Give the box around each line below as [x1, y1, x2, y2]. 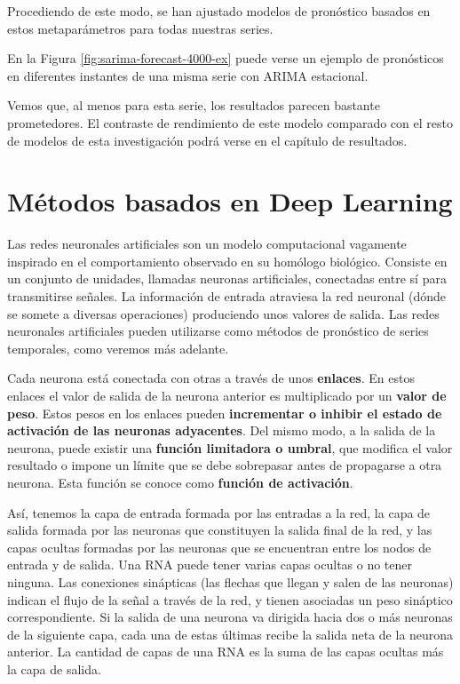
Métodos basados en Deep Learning [7, 183, 453, 219]
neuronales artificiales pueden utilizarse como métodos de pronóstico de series [7, 322, 429, 340]
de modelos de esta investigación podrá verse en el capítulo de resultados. [7, 131, 408, 149]
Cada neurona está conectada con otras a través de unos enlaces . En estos [7, 369, 415, 387]
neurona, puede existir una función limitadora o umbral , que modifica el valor [7, 438, 453, 457]
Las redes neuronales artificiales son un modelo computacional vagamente [7, 235, 407, 253]
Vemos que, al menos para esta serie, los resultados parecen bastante [7, 96, 380, 115]
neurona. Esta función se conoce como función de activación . [7, 473, 353, 491]
